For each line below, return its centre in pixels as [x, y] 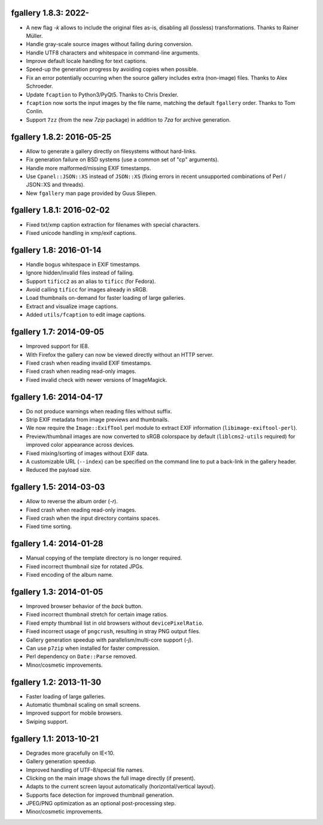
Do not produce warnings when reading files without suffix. [99, 411]
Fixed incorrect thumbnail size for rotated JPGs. [85, 566]
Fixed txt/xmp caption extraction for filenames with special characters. [113, 224]
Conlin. [35, 112]
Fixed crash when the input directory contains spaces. [93, 518]
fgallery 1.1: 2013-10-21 [55, 738]
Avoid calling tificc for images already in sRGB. [87, 290]
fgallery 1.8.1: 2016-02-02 [60, 210]
